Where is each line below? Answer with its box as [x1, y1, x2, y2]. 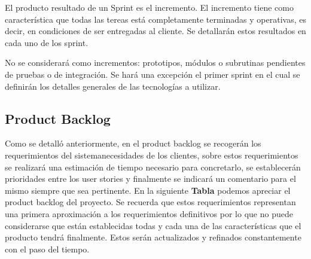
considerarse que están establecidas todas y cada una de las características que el [5, 219, 301, 231]
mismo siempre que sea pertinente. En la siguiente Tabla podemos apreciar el [5, 184, 291, 196]
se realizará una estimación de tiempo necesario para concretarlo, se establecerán [5, 160, 301, 173]
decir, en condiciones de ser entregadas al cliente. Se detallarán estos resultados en [5, 25, 306, 37]
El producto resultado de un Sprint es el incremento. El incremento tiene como [5, 1, 294, 13]
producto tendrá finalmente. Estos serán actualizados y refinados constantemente [5, 231, 301, 243]
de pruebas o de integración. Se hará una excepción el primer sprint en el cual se [5, 68, 300, 80]
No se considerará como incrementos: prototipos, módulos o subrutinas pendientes [5, 56, 306, 69]
